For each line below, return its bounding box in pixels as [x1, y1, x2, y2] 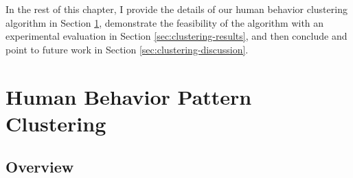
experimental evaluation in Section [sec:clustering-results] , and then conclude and [5, 29, 348, 43]
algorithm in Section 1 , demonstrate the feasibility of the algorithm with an [5, 15, 324, 29]
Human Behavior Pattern [5, 82, 252, 110]
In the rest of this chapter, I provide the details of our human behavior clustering [5, 2, 348, 16]
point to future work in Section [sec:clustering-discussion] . [5, 42, 249, 56]
